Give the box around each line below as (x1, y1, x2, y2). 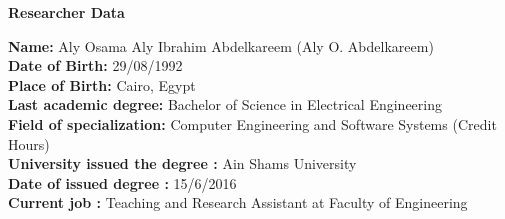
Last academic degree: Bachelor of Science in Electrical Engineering (8, 94, 443, 115)
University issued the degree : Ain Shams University (8, 153, 357, 174)
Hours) (8, 133, 50, 154)
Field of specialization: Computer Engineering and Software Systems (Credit (8, 113, 497, 134)
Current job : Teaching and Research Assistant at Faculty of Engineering (8, 192, 468, 213)
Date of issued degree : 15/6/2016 (8, 172, 237, 193)
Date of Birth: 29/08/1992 (8, 55, 183, 76)
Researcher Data (8, 2, 125, 22)
